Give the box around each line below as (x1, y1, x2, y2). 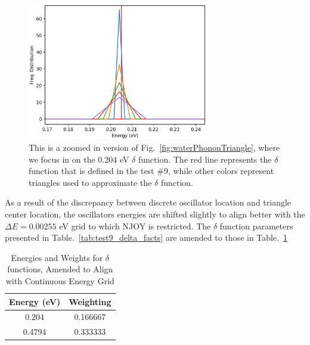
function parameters (219, 219, 293, 232)
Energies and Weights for (11, 251, 103, 263)
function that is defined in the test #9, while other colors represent (29, 164, 274, 177)
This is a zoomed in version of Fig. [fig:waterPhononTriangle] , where (29, 141, 280, 154)
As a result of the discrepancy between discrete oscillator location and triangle (5, 196, 292, 209)
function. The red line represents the (138, 153, 272, 165)
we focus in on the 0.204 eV (29, 153, 129, 165)
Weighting (69, 295, 111, 307)
